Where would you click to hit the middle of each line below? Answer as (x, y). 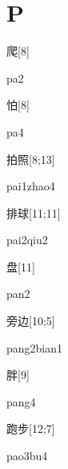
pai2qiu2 (27, 240)
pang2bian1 (35, 347)
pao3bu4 (27, 456)
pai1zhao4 (31, 186)
